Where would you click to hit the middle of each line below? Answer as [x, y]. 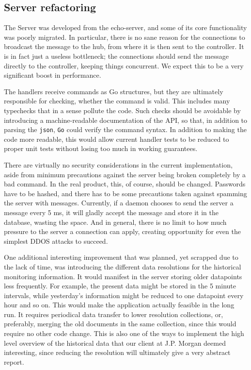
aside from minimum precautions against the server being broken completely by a [125, 174]
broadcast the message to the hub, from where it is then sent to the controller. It [124, 46]
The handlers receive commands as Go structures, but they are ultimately [114, 91]
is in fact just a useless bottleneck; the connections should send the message [116, 56]
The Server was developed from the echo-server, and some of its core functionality [125, 27]
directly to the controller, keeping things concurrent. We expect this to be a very [124, 65]
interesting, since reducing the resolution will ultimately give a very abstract [117, 352]
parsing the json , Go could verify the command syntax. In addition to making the [125, 129]
